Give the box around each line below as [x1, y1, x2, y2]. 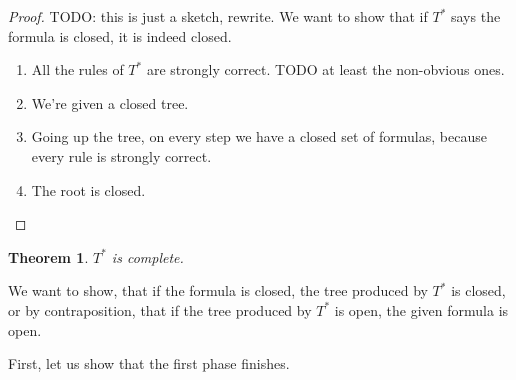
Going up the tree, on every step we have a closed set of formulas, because [31, 126, 487, 147]
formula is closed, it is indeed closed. [8, 25, 232, 46]
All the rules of [31, 59, 124, 80]
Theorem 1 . [8, 246, 89, 267]
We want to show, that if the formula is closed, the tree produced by [8, 280, 428, 301]
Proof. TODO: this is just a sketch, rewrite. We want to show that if [8, 6, 428, 26]
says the [450, 6, 501, 26]
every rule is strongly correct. [31, 145, 212, 166]
